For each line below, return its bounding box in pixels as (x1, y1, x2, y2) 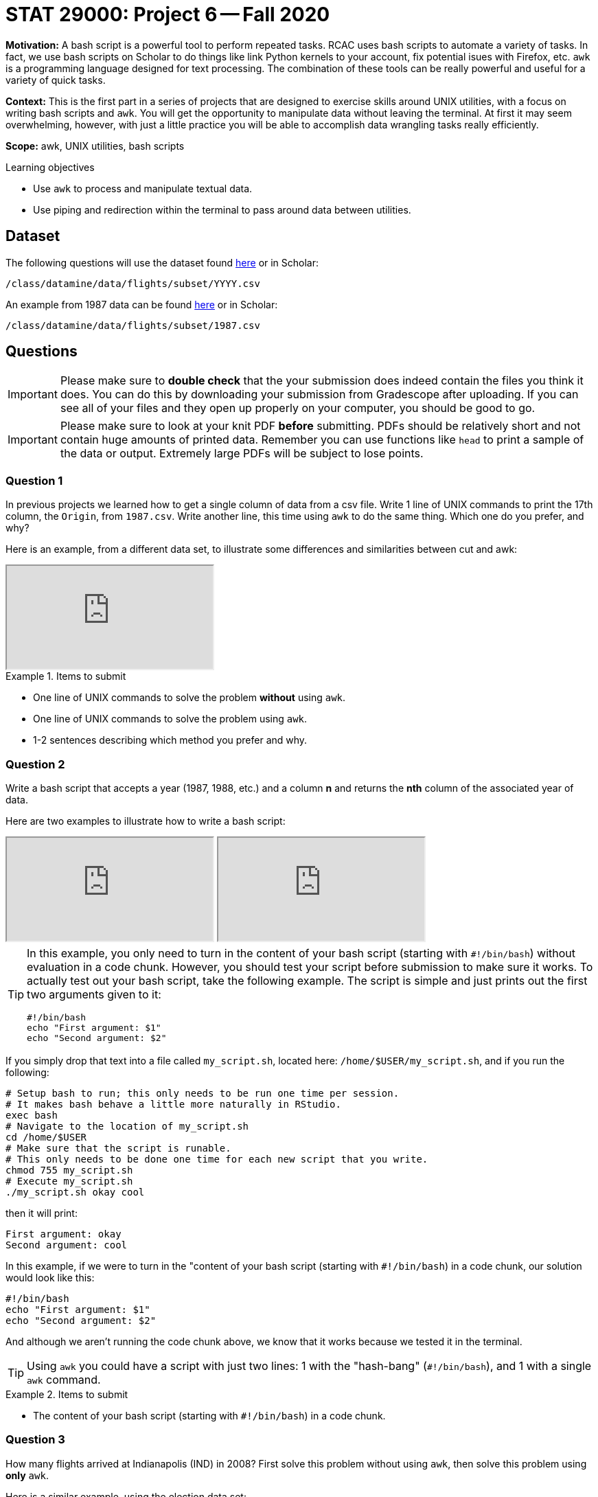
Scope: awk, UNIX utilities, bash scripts (5, 139, 185, 152)
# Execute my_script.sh (5, 1175, 133, 1187)
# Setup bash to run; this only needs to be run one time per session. (5, 1087, 400, 1099)
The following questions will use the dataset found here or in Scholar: (5, 256, 319, 268)
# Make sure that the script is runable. (5, 1142, 231, 1154)
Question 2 (5, 757, 65, 771)
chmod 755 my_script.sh (5, 1164, 133, 1176)
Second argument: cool (5, 1239, 128, 1250)
